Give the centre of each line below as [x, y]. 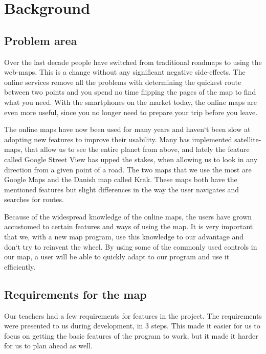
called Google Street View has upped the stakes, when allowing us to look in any [131, 159]
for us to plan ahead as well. [48, 346]
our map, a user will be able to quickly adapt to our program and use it [117, 257]
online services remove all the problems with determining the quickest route [123, 82]
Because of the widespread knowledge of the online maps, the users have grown [128, 216]
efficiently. [20, 266]
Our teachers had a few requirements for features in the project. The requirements [133, 315]
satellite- [248, 139]
